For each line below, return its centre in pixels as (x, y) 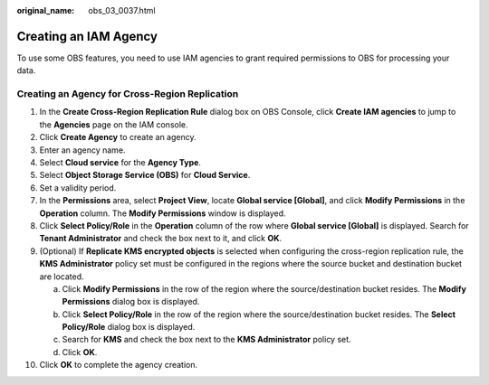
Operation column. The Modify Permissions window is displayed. (163, 213)
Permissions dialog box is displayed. (131, 302)
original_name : (46, 10)
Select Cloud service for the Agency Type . (120, 162)
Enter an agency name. (82, 150)
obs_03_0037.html (122, 10)
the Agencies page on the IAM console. (114, 124)
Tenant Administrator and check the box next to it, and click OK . (161, 239)
